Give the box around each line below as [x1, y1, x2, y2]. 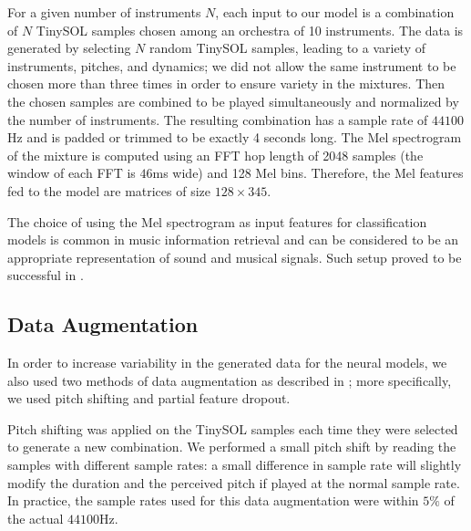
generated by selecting [7, 38, 131, 57]
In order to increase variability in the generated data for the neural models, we [7, 353, 447, 372]
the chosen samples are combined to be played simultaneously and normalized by [7, 91, 459, 110]
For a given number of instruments [7, 3, 201, 21]
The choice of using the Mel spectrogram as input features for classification [7, 212, 427, 231]
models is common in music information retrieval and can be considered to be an [7, 230, 459, 249]
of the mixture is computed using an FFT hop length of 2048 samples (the [7, 145, 424, 164]
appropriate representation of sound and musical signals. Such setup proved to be [7, 247, 462, 266]
